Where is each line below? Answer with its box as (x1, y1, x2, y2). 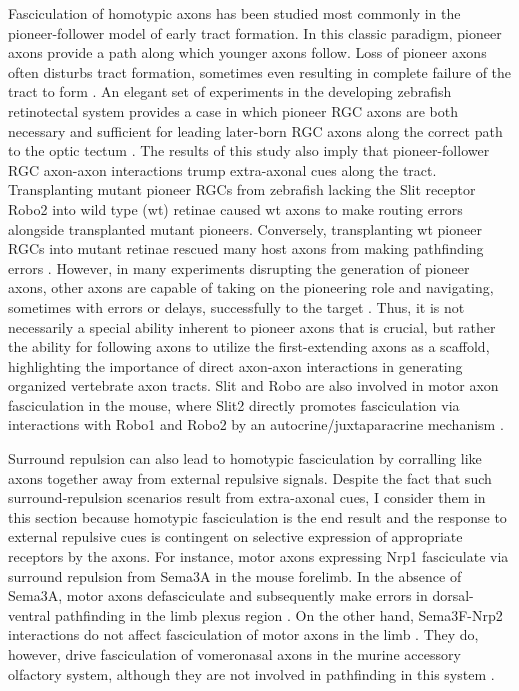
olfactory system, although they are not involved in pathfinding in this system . (8, 663, 495, 684)
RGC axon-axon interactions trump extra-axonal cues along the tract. (8, 159, 437, 180)
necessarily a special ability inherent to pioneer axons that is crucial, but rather (8, 316, 496, 337)
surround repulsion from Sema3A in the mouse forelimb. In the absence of (8, 565, 462, 586)
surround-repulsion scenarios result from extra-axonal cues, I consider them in (8, 487, 486, 508)
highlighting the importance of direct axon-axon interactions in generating (8, 355, 463, 376)
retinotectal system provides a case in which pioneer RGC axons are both (8, 100, 458, 121)
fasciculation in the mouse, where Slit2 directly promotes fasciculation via (8, 394, 460, 415)
